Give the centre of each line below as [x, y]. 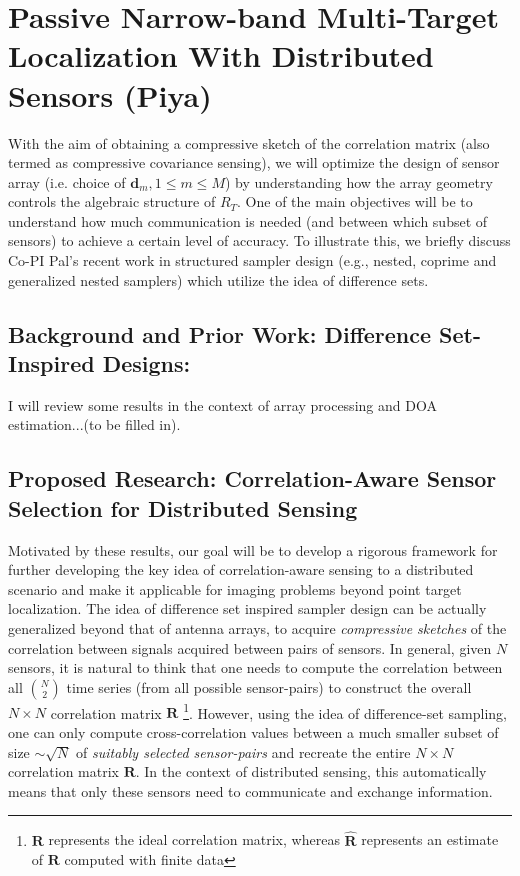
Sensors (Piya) [110, 94]
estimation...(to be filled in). [94, 424]
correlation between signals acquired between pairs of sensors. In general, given [250, 647]
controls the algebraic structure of [112, 201]
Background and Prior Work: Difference [220, 333]
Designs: [146, 363]
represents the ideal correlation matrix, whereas [194, 839]
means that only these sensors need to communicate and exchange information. [250, 790]
